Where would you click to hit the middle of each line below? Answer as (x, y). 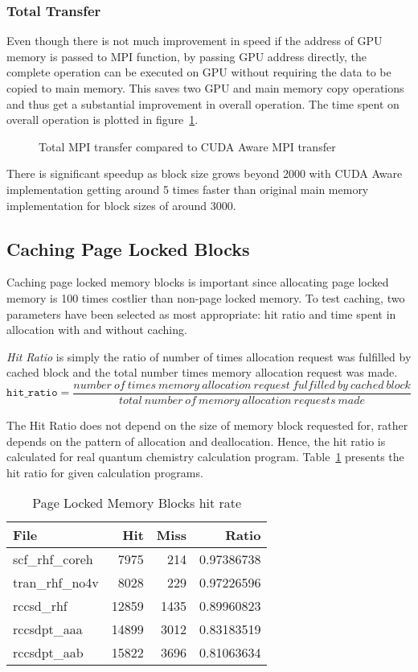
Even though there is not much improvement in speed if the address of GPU (195, 41)
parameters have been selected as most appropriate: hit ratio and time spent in (201, 313)
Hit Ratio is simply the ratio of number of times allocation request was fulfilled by (209, 356)
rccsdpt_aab (48, 653)
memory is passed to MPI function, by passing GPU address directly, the (186, 56)
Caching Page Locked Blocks (128, 248)
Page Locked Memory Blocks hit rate (137, 503)
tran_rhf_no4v (56, 583)
